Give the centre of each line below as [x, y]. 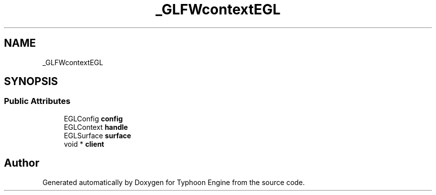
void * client [84, 144]
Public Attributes [37, 101]
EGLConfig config [93, 118]
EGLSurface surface [98, 135]
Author [22, 163]
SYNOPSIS [31, 82]
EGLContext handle [96, 127]
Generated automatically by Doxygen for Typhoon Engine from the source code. [174, 182]
